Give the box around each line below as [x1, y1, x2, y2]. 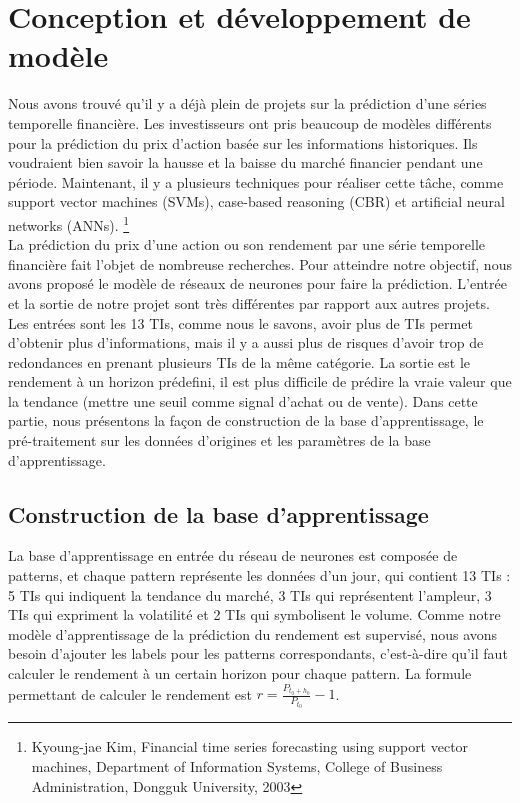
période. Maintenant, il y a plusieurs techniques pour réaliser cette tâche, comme [8, 171, 504, 192]
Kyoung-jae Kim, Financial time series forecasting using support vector [31, 736, 469, 757]
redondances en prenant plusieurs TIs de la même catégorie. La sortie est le [8, 351, 470, 372]
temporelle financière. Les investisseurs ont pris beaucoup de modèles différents [8, 112, 492, 133]
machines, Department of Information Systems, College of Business [31, 756, 443, 777]
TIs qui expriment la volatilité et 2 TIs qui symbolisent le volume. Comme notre [8, 604, 501, 625]
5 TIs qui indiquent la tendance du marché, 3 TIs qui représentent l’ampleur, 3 [8, 584, 492, 605]
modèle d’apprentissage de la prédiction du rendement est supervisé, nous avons [8, 623, 498, 644]
